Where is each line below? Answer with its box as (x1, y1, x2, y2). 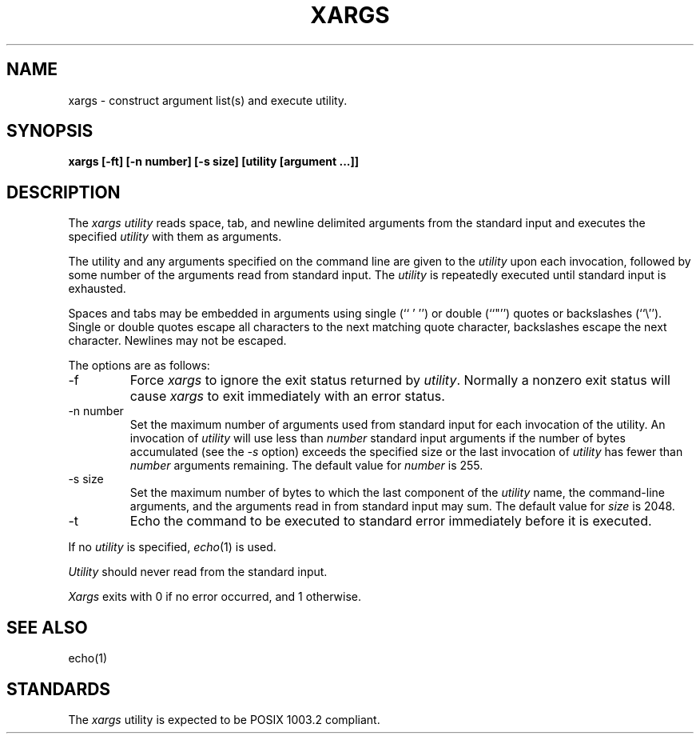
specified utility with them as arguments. (68, 230, 282, 244)
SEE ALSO (6, 617, 88, 638)
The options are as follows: (68, 358, 210, 373)
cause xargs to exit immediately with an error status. (129, 388, 445, 405)
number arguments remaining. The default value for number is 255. (129, 458, 483, 473)
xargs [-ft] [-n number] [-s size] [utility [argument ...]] (68, 154, 360, 169)
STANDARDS (6, 678, 111, 699)
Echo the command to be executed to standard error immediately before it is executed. (129, 513, 652, 530)
